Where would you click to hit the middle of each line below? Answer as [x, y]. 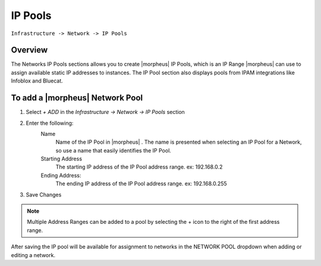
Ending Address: [61, 175]
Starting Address [62, 159]
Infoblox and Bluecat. [37, 81]
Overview [29, 50]
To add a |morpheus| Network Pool [77, 98]
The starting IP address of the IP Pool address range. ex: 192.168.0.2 [139, 167]
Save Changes [44, 194]
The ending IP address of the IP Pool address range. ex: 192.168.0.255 [141, 183]
